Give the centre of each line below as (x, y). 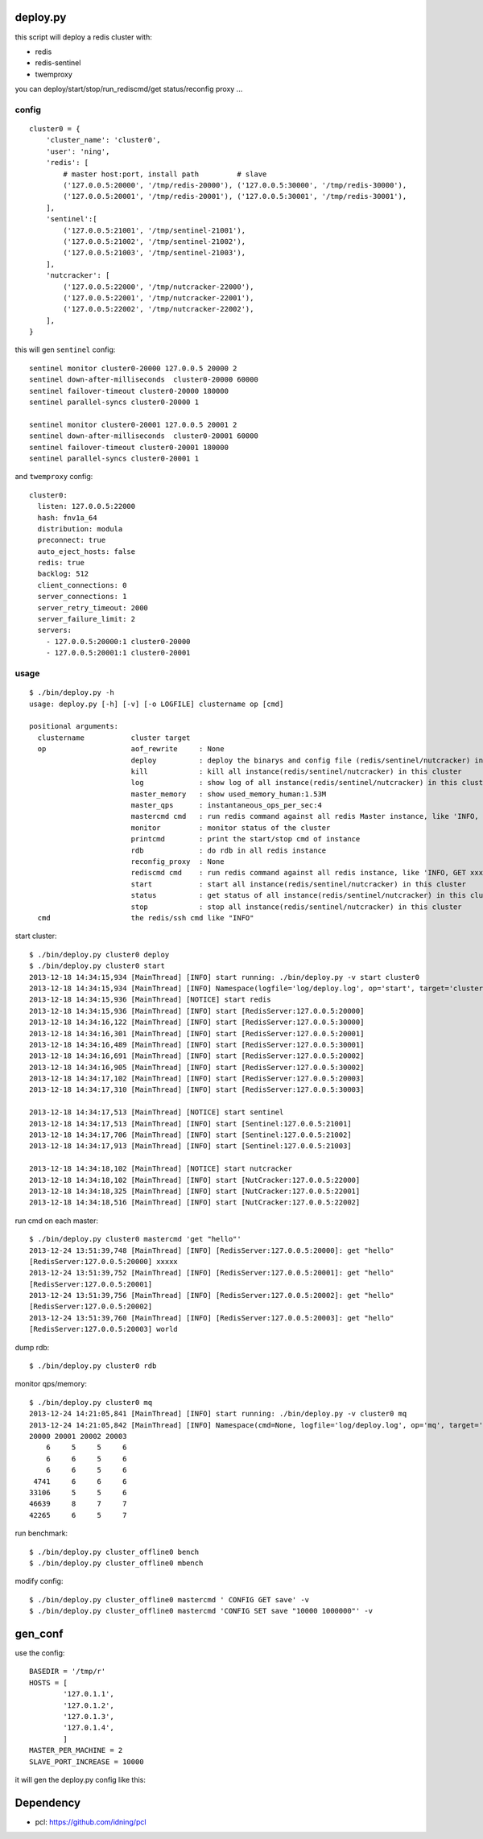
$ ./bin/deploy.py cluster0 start (97, 966)
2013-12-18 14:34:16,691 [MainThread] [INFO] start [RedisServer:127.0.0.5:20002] (197, 1056)
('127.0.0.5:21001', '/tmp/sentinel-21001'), (154, 230)
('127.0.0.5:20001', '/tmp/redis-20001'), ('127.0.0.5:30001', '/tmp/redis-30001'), (235, 196)
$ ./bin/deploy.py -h (72, 693)
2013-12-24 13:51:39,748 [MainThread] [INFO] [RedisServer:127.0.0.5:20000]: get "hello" (212, 1250)
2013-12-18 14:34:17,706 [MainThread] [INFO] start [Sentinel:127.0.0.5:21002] (190, 1135)
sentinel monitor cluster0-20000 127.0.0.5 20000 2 (133, 368)
